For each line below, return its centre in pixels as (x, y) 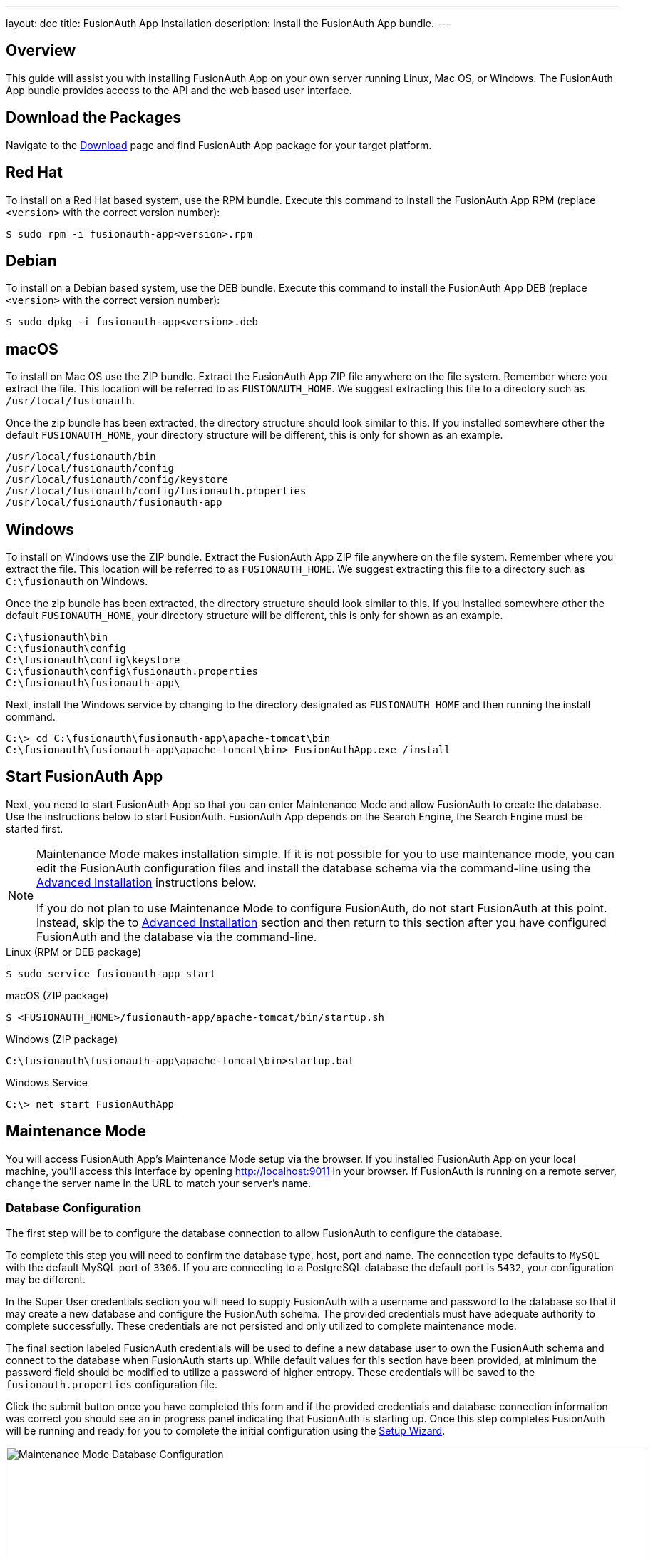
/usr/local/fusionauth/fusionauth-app (114, 503)
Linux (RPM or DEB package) (74, 952)
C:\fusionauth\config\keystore (93, 660)
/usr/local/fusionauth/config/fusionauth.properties (156, 491)
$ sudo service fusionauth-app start (111, 973)
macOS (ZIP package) (57, 995)
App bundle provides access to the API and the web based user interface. (179, 90)
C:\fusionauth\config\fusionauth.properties (132, 672)
